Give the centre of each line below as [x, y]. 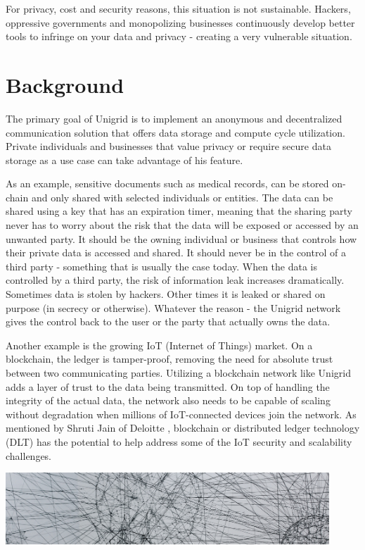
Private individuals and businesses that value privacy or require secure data [168, 146]
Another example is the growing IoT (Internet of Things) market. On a [159, 345]
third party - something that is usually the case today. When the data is [162, 266]
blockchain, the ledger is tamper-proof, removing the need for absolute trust [169, 359]
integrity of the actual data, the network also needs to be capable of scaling [168, 400]
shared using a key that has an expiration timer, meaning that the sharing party [179, 211]
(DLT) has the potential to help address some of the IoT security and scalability [179, 441]
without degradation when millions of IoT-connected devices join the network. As [181, 414]
